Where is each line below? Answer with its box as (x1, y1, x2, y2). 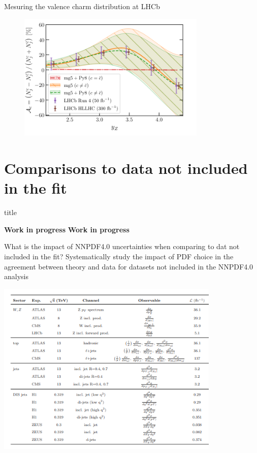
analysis (4, 271, 28, 282)
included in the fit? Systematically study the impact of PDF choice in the (4, 251, 234, 261)
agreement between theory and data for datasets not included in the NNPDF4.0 (4, 261, 253, 271)
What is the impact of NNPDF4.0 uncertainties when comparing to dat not (4, 241, 240, 252)
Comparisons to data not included (4, 158, 248, 178)
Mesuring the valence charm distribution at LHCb (4, 1, 160, 11)
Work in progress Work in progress (4, 224, 130, 234)
